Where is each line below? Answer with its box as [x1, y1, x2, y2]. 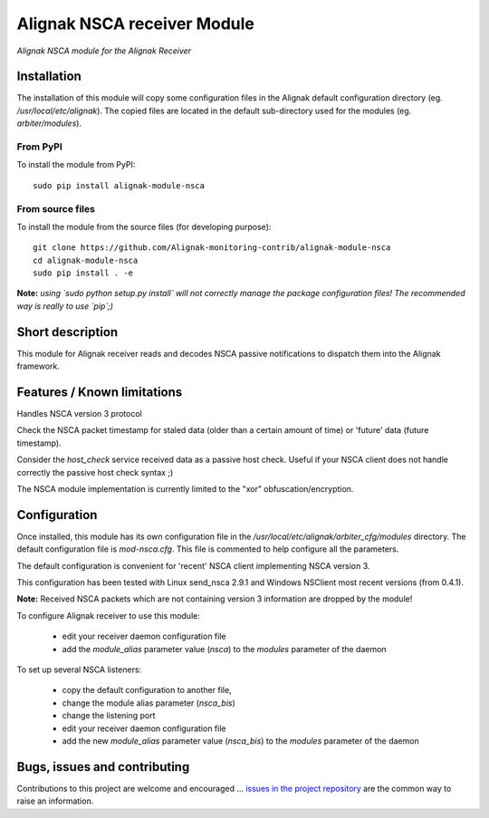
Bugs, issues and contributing [16, 759, 190, 775]
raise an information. [16, 795, 94, 806]
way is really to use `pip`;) [16, 300, 113, 312]
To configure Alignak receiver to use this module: [16, 610, 201, 621]
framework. [16, 361, 61, 371]
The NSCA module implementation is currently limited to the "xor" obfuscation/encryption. [16, 484, 354, 495]
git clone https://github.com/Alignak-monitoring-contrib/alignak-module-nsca [33, 243, 391, 253]
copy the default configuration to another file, [62, 685, 232, 696]
